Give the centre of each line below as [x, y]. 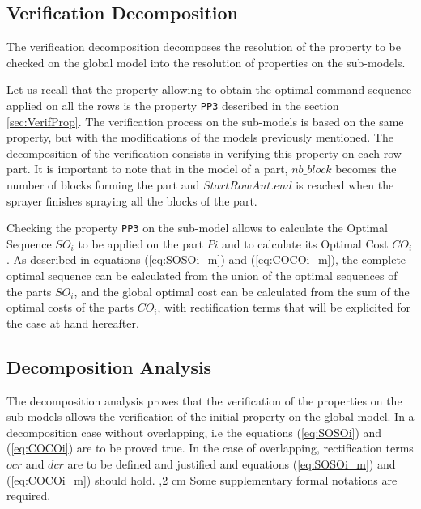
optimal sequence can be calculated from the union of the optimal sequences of [202, 276]
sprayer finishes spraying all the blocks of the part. [132, 200]
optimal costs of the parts [70, 307]
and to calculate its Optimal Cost [305, 243]
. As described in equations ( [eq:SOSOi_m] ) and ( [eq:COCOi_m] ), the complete [206, 259]
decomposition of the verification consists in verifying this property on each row [204, 153]
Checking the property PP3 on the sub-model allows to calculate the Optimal [197, 228]
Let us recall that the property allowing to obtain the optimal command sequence [209, 89]
